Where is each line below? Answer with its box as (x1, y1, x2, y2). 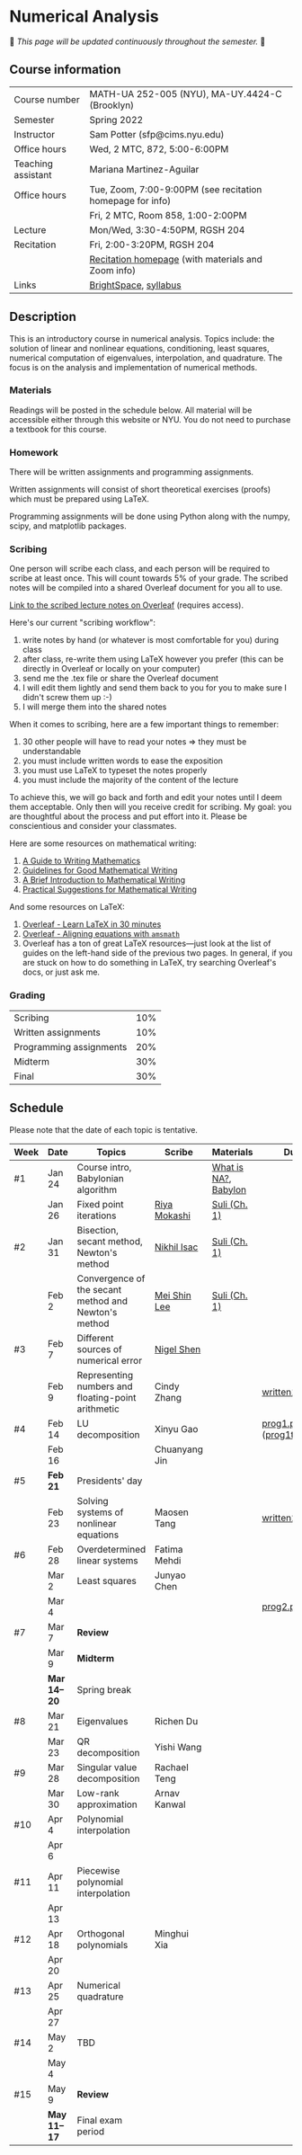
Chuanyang (154, 1443, 204, 1456)
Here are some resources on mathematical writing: (9, 838, 197, 849)
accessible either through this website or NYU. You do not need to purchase (9, 414, 291, 424)
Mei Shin (154, 1288, 191, 1301)
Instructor (13, 128, 56, 140)
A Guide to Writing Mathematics (22, 856, 141, 867)
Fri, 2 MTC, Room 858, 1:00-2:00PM (89, 209, 247, 221)
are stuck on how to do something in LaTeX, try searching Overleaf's (22, 957, 277, 968)
